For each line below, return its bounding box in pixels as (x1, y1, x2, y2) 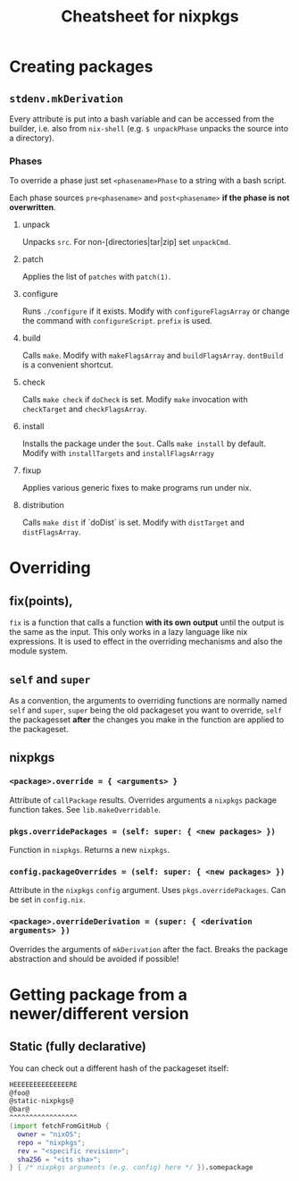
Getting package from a (9, 984, 187, 1005)
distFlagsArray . (21, 527, 82, 537)
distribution (21, 500, 65, 510)
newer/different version (9, 1003, 189, 1024)
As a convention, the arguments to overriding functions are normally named (9, 696, 287, 706)
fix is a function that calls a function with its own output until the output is (9, 617, 285, 628)
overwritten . (9, 202, 56, 213)
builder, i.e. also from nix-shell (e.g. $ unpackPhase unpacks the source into (9, 123, 288, 133)
